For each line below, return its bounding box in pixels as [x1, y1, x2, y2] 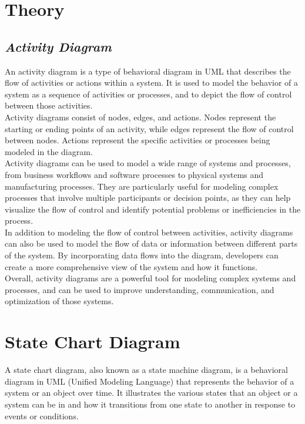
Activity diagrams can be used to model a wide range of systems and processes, [5, 157, 291, 169]
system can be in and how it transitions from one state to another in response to [5, 398, 296, 410]
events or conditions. [5, 409, 79, 422]
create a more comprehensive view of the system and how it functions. [5, 260, 258, 272]
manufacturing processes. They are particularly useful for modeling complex [5, 180, 279, 192]
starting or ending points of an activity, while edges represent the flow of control [5, 122, 294, 134]
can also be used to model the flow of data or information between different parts [5, 237, 298, 250]
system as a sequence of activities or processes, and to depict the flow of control [5, 88, 292, 100]
